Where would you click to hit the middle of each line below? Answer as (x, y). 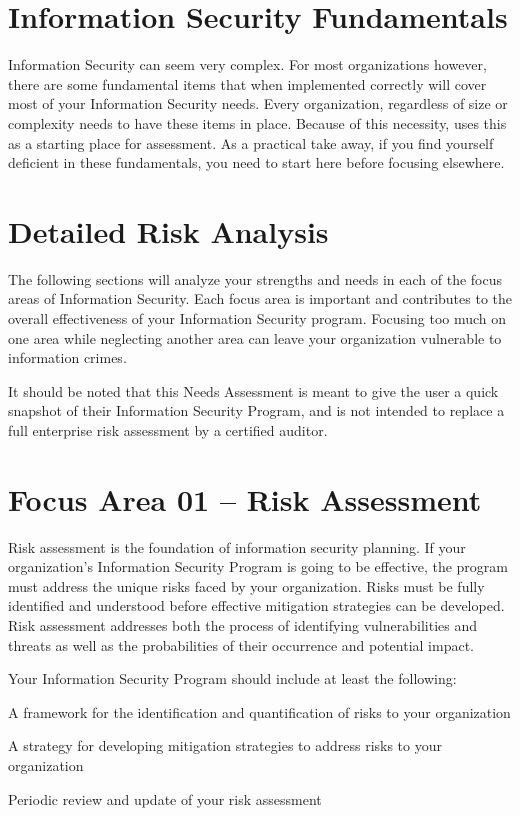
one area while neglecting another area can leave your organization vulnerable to (255, 337)
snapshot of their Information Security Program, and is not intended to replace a (256, 410)
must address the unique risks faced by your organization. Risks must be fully (246, 585)
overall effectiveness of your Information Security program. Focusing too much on (257, 318)
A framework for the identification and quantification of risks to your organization (259, 711)
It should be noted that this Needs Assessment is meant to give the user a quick (253, 390)
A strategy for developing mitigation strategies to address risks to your (225, 745)
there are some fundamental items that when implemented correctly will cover (247, 83)
